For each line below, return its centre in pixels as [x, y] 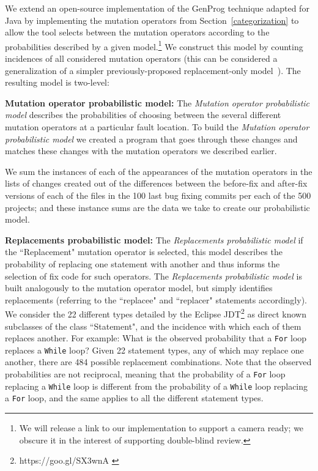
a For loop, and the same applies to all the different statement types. [134, 398]
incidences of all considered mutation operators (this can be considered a [141, 58]
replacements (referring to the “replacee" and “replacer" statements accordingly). [156, 299]
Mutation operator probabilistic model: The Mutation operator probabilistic [157, 102]
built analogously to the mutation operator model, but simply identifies [139, 288]
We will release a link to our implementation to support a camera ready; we [161, 428]
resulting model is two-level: [57, 82]
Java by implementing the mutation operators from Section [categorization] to [152, 20]
